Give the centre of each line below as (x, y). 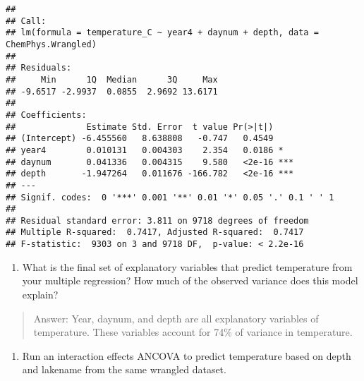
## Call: (26, 21)
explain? (40, 294)
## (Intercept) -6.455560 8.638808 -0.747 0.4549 (140, 139)
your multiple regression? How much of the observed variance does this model (190, 280)
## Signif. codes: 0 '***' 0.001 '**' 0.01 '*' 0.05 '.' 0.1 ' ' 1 (170, 197)
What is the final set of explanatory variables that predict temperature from (187, 266)
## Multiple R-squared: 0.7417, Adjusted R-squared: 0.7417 (155, 232)
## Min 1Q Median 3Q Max (112, 79)
